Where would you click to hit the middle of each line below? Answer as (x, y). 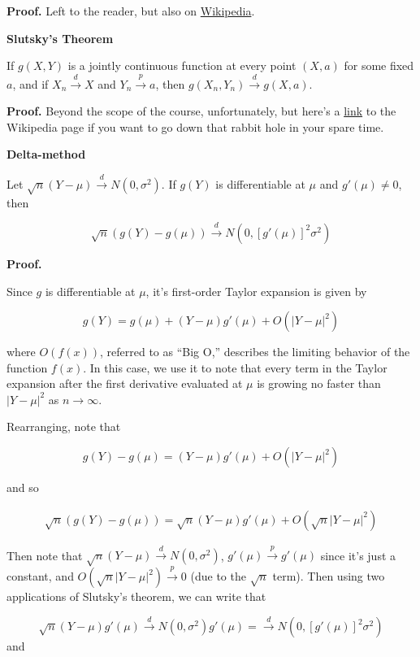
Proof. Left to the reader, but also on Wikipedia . (131, 11)
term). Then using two (329, 576)
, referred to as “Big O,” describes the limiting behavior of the (255, 352)
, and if (30, 83)
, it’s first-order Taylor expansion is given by (256, 291)
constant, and (40, 576)
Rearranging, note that (64, 426)
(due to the (218, 576)
